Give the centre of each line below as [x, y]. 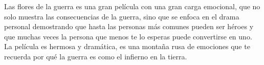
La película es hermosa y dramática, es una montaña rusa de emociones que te [127, 46]
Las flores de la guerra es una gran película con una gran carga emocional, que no [132, 6]
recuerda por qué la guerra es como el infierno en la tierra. [96, 56]
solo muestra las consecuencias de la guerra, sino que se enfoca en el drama [122, 16]
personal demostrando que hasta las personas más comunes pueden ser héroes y [129, 26]
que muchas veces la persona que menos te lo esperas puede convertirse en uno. [128, 36]
